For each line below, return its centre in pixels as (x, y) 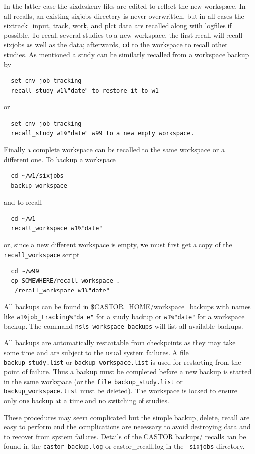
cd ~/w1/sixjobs (37, 176)
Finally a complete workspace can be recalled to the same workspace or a (114, 149)
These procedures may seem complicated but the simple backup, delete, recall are (127, 417)
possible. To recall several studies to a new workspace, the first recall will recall (123, 35)
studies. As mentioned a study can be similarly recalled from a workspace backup (127, 54)
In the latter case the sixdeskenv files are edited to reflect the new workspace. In (125, 6)
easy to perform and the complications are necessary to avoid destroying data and (127, 427)
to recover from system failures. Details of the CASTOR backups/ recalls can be (125, 436)
